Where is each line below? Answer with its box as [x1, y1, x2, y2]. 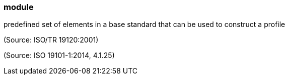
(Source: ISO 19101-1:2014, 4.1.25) [4, 51, 115, 60]
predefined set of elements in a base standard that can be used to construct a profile [4, 20, 285, 29]
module [4, 2, 34, 12]
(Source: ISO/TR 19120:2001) [4, 35, 99, 44]
